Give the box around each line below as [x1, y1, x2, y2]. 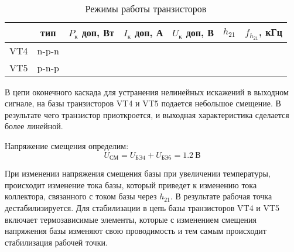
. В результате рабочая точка [170, 190, 272, 202]
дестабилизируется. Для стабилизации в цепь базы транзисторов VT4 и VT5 [5, 201, 280, 213]
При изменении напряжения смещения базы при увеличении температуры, [5, 167, 271, 179]
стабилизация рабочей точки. [5, 236, 108, 248]
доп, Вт [81, 25, 114, 39]
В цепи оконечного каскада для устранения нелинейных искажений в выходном [5, 85, 289, 98]
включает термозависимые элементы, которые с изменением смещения [5, 213, 257, 225]
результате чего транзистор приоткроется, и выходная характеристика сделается [5, 108, 289, 120]
